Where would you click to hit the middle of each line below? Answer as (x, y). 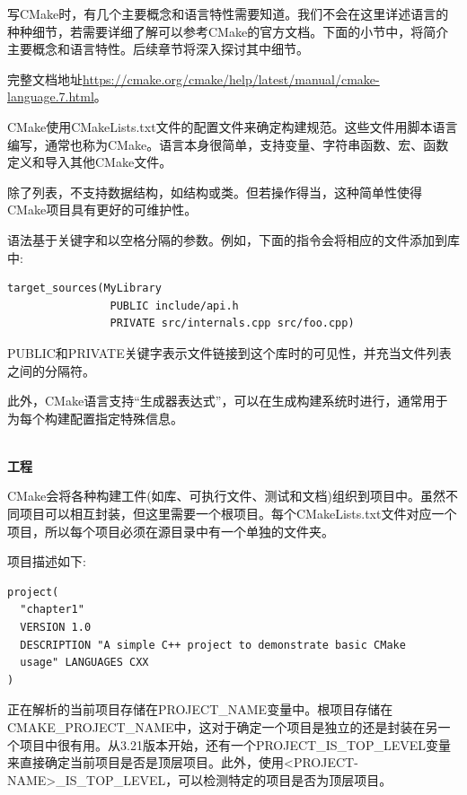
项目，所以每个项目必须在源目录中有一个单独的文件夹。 (171, 531)
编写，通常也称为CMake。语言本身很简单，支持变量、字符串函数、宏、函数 (228, 144)
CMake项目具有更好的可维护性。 (102, 210)
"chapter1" (52, 610)
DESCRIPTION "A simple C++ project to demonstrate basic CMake (213, 645)
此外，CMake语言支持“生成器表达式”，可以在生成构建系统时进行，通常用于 (228, 401)
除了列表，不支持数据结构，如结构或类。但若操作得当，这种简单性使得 (215, 192)
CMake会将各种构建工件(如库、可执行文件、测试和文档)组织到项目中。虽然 (227, 496)
